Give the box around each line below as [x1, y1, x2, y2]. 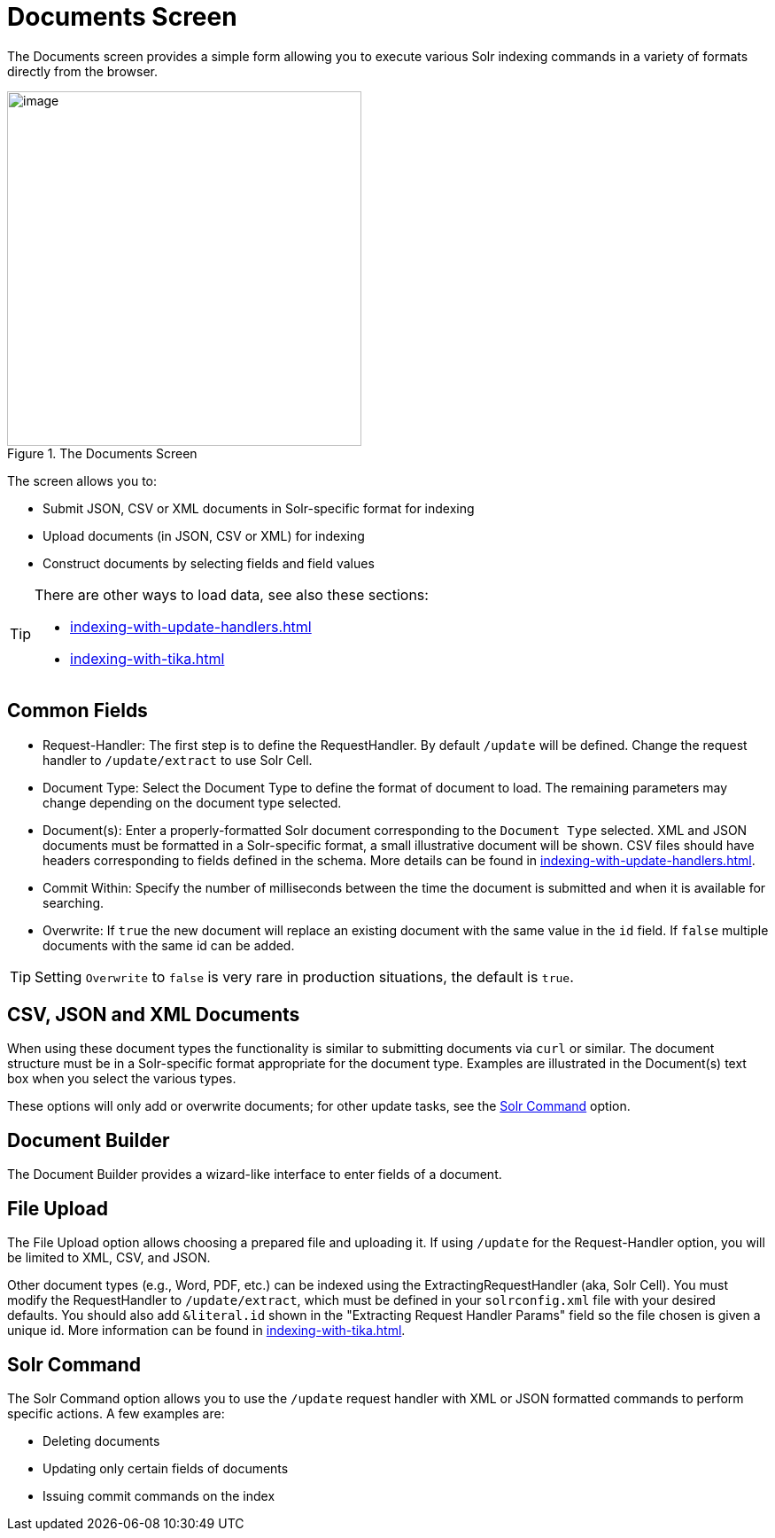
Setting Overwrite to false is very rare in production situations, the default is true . [35, 967, 574, 986]
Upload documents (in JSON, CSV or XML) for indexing [43, 527, 365, 543]
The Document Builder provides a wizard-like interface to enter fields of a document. [7, 1167, 502, 1183]
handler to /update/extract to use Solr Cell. [43, 752, 313, 768]
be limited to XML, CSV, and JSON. [7, 1250, 211, 1266]
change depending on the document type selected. [43, 794, 342, 810]
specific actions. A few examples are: [7, 1405, 225, 1421]
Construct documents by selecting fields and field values [43, 555, 375, 571]
